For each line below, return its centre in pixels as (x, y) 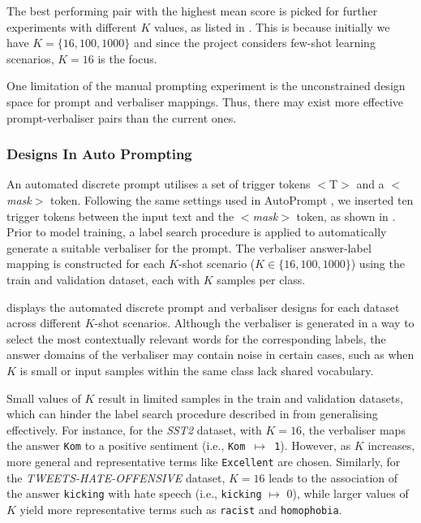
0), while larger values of (348, 493)
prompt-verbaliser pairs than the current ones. (122, 117)
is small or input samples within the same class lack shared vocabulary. (197, 370)
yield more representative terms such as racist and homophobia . (181, 509)
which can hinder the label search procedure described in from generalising (192, 414)
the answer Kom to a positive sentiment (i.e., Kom (126, 445)
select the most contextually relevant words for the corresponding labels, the (196, 338)
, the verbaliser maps (354, 429)
